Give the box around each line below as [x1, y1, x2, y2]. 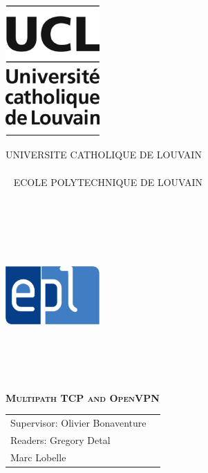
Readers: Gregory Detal [10, 432, 111, 447]
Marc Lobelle [10, 449, 66, 464]
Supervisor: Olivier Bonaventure [10, 416, 146, 430]
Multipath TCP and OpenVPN [6, 390, 160, 405]
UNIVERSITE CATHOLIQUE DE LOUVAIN [6, 147, 202, 162]
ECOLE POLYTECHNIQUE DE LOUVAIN [13, 174, 203, 189]
